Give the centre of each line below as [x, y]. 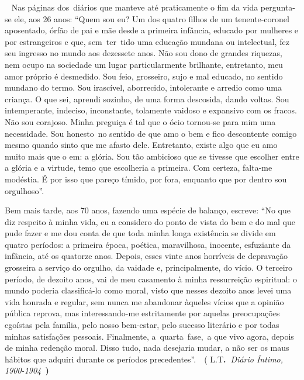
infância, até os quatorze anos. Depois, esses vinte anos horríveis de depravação [146, 256]
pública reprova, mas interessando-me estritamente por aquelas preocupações [142, 313]
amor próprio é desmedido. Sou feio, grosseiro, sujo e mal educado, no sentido [144, 76]
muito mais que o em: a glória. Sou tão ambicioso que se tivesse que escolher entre [152, 156]
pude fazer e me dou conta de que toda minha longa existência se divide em [140, 233]
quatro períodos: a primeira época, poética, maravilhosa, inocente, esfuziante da [148, 244]
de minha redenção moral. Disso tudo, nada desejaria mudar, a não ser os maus [147, 348]
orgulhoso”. [25, 190]
